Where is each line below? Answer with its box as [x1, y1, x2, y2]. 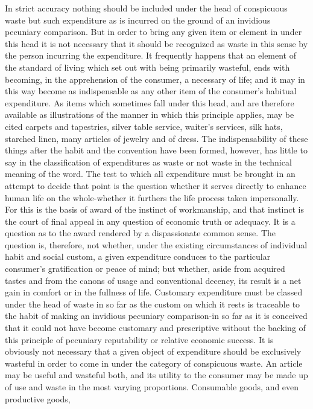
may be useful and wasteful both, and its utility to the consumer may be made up [5, 369, 308, 381]
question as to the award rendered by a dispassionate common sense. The [5, 227, 276, 239]
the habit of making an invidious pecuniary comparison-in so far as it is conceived [5, 309, 308, 322]
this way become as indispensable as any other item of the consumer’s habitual [5, 85, 297, 97]
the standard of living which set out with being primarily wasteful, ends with [5, 60, 290, 73]
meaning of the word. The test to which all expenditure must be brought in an [5, 167, 296, 180]
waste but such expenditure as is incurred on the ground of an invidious [5, 13, 271, 26]
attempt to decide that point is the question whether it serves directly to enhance [5, 179, 306, 192]
